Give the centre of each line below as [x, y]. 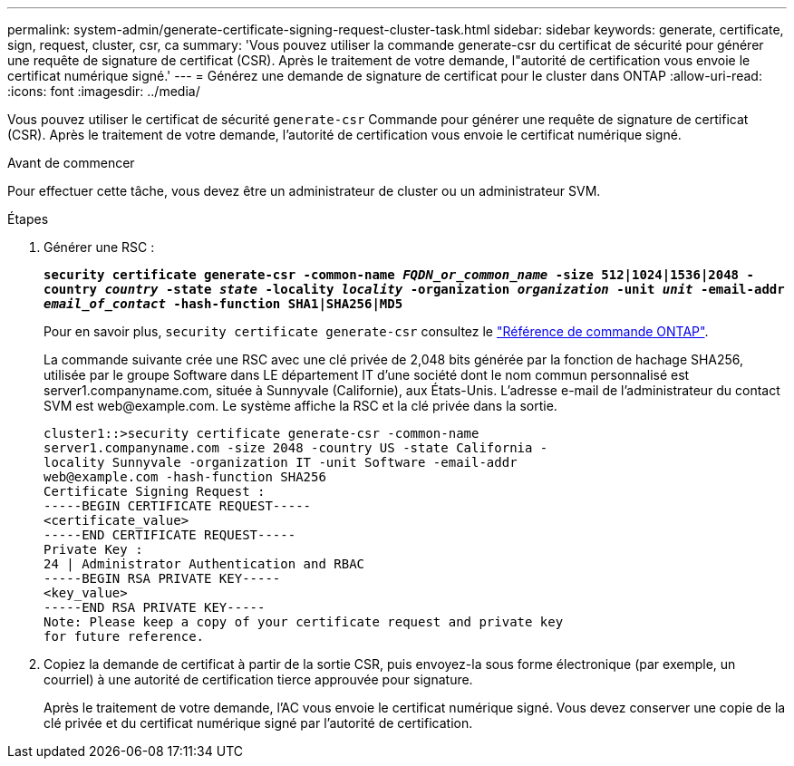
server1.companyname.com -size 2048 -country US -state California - [296, 448]
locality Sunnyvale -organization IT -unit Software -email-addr [281, 462]
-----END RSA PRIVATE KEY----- [155, 607]
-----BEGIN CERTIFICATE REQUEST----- [178, 506]
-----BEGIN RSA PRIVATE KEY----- [162, 578]
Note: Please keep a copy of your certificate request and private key [304, 622]
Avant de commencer [71, 163]
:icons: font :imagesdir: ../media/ [104, 91]
